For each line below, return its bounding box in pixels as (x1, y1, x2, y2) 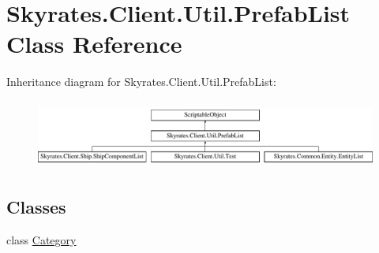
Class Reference (6, 28, 182, 60)
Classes (6, 195, 66, 219)
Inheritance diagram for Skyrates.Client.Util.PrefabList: (6, 73, 276, 90)
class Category (6, 232, 77, 248)
